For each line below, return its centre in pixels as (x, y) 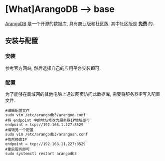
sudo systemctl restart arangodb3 (41, 154)
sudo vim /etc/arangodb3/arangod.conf (45, 115)
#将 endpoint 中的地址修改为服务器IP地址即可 (48, 120)
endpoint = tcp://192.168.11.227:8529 (45, 144)
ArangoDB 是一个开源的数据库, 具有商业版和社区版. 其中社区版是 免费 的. (80, 23)
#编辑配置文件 (17, 111)
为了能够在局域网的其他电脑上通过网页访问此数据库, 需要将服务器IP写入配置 (83, 94)
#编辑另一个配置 (19, 130)
